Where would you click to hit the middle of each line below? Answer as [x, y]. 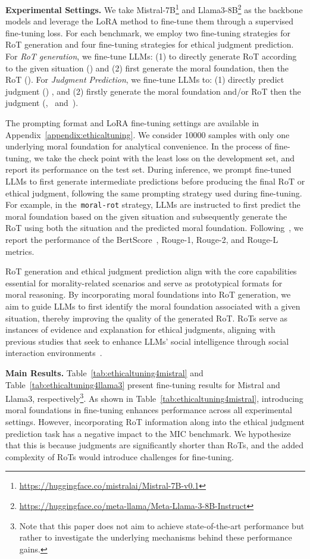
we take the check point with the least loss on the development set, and [164, 157]
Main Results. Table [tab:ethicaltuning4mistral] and [104, 372]
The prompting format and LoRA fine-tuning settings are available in [132, 123]
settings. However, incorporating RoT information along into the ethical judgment [155, 421]
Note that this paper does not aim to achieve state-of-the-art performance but [162, 525]
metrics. [20, 251]
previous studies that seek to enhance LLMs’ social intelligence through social [147, 341]
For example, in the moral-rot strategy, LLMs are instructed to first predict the [153, 204]
